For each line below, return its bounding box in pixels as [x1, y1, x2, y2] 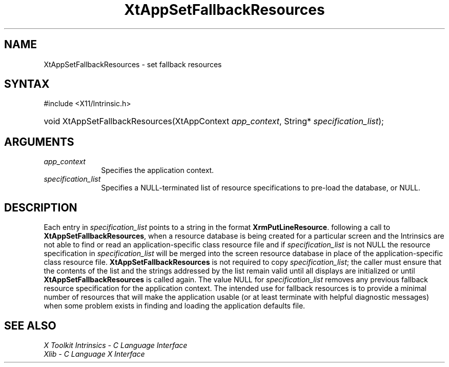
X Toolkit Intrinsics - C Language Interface [44, 340, 188, 350]
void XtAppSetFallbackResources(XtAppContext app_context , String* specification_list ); [44, 116, 384, 127]
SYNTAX [4, 78, 50, 91]
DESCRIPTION [4, 201, 77, 214]
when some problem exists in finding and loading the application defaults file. [44, 301, 305, 311]
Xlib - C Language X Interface [44, 349, 145, 358]
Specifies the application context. [101, 166, 214, 175]
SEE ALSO [4, 319, 56, 332]
